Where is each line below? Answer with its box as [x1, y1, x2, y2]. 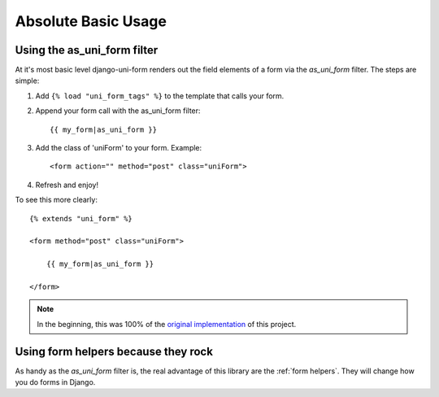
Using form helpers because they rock [15, 344, 213, 358]
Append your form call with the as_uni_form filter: [35, 106, 201, 116]
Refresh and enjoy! [35, 180, 99, 190]
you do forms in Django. [15, 377, 96, 386]
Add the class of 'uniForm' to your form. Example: [35, 143, 202, 153]
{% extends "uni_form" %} [29, 214, 133, 223]
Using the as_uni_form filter [15, 43, 159, 57]
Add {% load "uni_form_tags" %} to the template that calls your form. [35, 90, 285, 101]
